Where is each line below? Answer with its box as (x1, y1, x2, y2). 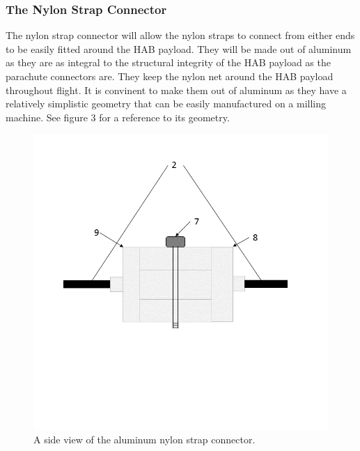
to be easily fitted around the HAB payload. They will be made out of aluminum (6, 41, 352, 56)
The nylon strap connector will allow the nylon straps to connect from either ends (6, 28, 355, 43)
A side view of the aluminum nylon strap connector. (33, 431, 256, 446)
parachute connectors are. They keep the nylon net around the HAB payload (6, 69, 334, 83)
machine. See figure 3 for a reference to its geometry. (6, 109, 230, 124)
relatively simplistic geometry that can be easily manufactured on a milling (6, 96, 327, 111)
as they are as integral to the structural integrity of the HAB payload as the (6, 55, 331, 70)
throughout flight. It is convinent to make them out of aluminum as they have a (6, 82, 347, 97)
